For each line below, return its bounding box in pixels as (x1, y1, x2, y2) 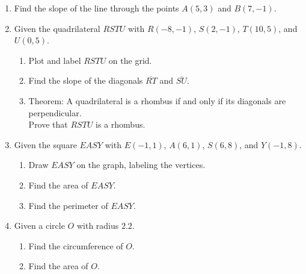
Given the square (14, 138, 77, 151)
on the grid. (108, 54, 152, 66)
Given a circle (14, 219, 65, 232)
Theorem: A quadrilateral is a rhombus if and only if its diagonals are (28, 94, 286, 107)
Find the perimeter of (28, 199, 108, 211)
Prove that (28, 118, 68, 131)
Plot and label (28, 54, 81, 66)
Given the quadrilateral (14, 22, 100, 34)
